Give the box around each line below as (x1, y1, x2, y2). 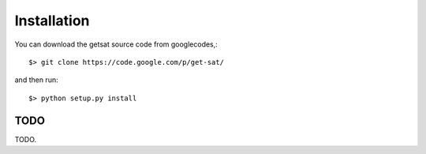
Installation (14, 12, 90, 29)
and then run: (14, 75, 58, 85)
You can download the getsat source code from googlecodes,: (14, 39, 219, 49)
